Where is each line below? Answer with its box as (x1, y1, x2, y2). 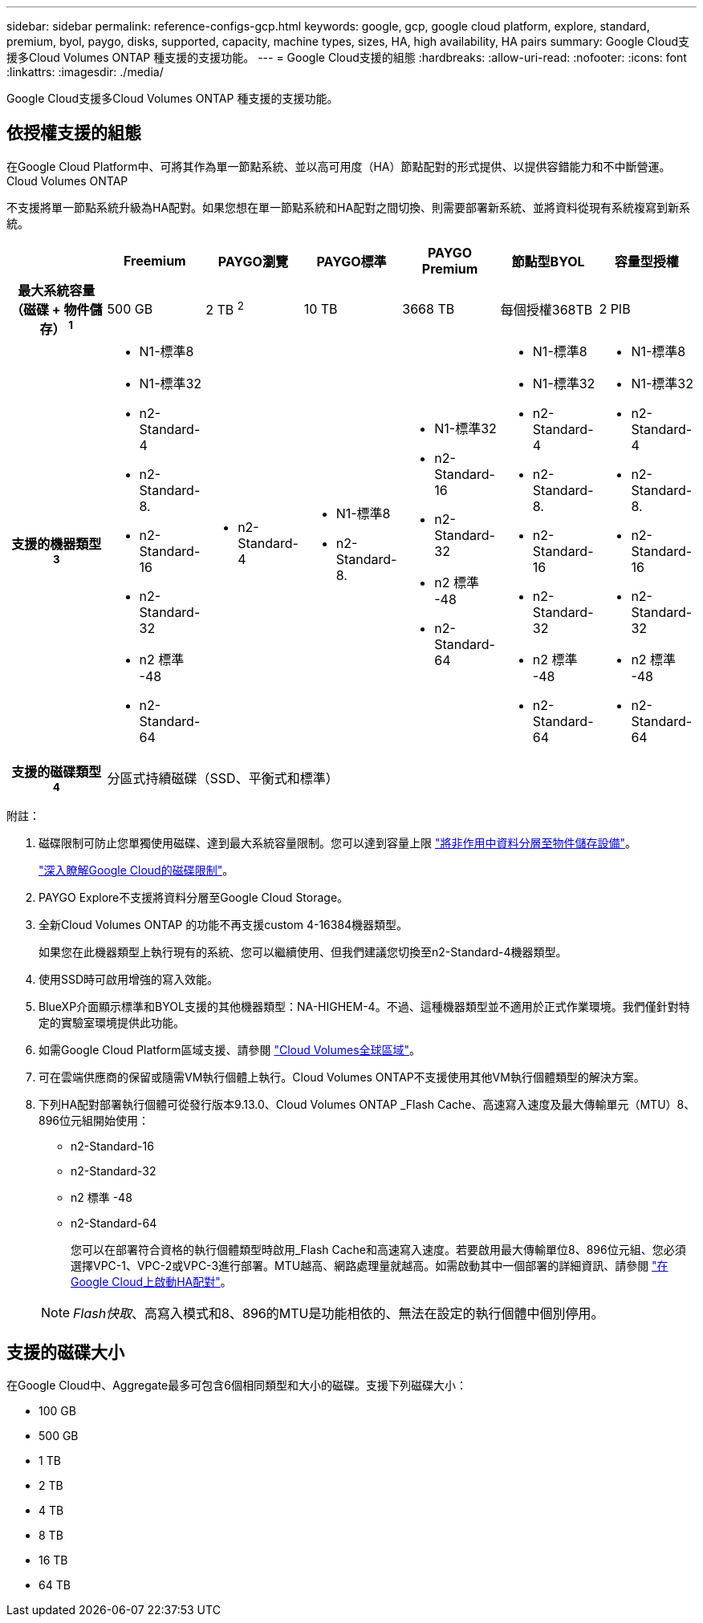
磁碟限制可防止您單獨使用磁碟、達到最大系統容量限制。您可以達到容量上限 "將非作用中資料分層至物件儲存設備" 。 (39, 836, 636, 850)
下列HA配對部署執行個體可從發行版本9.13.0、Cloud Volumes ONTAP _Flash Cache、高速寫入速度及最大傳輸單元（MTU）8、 (39, 1098, 696, 1112)
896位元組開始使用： (39, 1114, 150, 1128)
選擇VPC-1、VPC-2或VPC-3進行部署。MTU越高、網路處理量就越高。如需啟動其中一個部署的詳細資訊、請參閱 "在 (71, 1259, 668, 1273)
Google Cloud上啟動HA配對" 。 (71, 1275, 232, 1289)
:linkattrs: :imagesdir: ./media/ (6, 65, 164, 79)
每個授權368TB (500, 302, 593, 318)
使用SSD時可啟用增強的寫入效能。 (39, 972, 219, 987)
